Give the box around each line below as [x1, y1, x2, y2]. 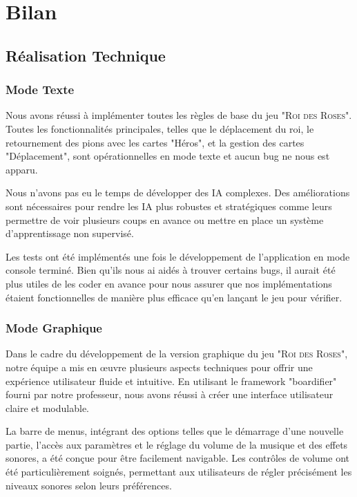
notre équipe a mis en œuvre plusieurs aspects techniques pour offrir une [6, 359, 313, 374]
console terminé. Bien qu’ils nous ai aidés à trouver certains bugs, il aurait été [6, 263, 336, 277]
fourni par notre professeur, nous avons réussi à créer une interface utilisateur [6, 387, 334, 402]
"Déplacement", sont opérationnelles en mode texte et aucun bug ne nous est [6, 149, 330, 163]
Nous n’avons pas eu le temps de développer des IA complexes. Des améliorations [6, 185, 350, 200]
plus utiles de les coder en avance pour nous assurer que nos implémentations [6, 276, 332, 290]
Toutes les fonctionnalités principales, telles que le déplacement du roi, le [6, 121, 314, 135]
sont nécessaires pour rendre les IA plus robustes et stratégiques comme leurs [6, 198, 332, 213]
